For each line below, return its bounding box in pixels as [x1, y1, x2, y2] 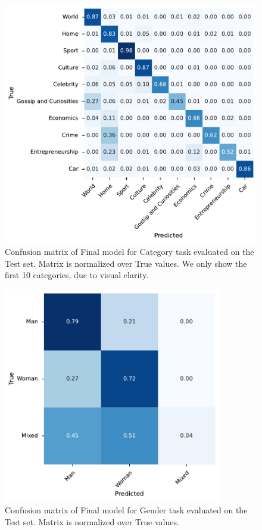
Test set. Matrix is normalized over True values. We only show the [5, 257, 247, 269]
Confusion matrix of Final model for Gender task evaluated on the [5, 504, 248, 516]
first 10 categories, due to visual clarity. [5, 269, 149, 281]
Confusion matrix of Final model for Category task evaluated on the [5, 245, 254, 257]
